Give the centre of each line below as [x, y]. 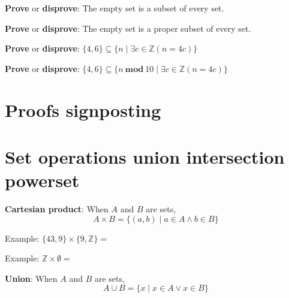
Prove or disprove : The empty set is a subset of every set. [115, 8]
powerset [42, 180]
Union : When [31, 278]
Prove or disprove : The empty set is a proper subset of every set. [128, 28]
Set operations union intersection [145, 156]
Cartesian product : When [57, 209]
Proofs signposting [83, 109]
